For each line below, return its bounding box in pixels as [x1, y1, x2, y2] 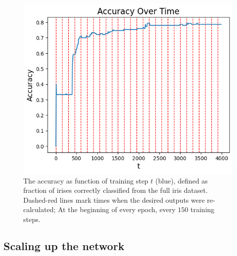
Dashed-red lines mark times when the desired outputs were [23, 194, 205, 205]
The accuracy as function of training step [23, 175, 148, 185]
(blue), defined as [155, 175, 208, 185]
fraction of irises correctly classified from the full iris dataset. [23, 185, 208, 195]
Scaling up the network [3, 238, 125, 253]
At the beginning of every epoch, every [57, 204, 176, 215]
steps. [23, 214, 41, 224]
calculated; [23, 204, 56, 215]
